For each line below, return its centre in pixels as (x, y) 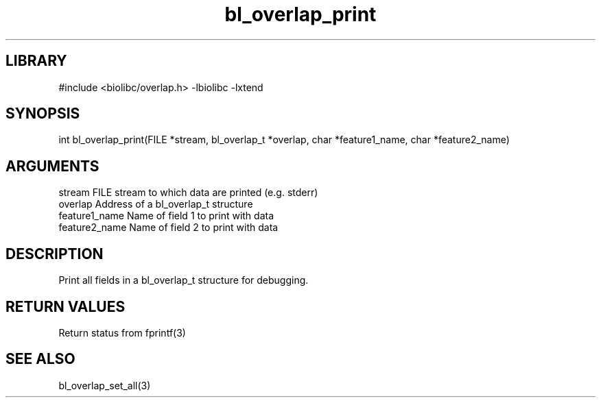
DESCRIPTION (55, 254)
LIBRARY (36, 61)
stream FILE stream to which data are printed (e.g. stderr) (188, 193)
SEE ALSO (40, 359)
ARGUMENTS (52, 166)
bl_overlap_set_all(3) (105, 385)
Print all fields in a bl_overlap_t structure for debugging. (184, 280)
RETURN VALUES (66, 306)
